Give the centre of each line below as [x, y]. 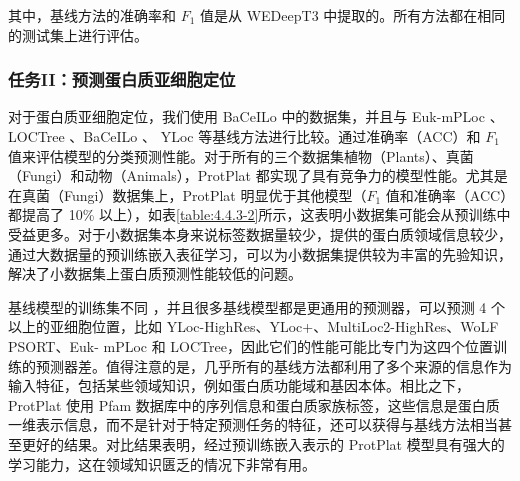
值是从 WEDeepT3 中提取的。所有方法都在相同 [353, 15]
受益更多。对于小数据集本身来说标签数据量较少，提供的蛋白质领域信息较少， [260, 233]
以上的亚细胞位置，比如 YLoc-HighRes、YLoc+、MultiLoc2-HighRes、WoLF [253, 326]
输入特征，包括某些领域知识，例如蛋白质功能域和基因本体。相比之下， [239, 385]
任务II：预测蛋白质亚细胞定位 [122, 79]
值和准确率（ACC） [446, 194]
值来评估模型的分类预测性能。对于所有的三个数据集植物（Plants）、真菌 [241, 155]
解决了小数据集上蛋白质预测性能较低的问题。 [155, 273]
